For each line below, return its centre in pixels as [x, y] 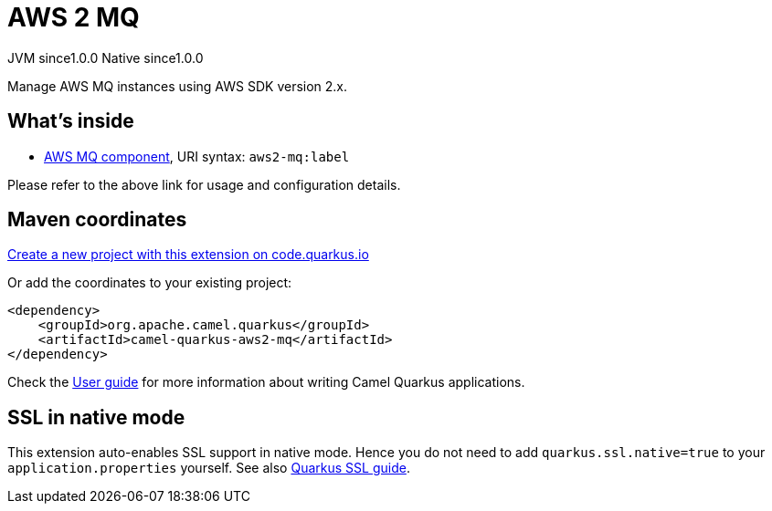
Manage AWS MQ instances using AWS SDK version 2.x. [178, 86]
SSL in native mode [96, 417]
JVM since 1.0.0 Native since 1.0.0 [106, 57]
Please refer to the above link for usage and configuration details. [204, 184]
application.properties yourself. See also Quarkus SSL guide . [209, 468]
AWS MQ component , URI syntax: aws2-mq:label [197, 156]
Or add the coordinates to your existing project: [150, 283]
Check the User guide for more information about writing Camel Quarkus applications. [266, 382]
